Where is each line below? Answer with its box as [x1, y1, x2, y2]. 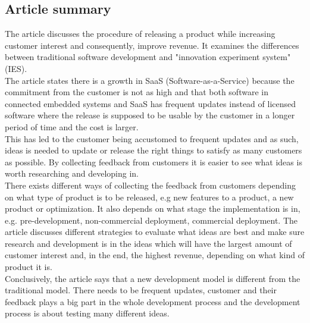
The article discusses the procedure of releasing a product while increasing [5, 27, 275, 40]
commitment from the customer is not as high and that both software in [5, 86, 268, 98]
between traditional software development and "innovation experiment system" [5, 51, 291, 63]
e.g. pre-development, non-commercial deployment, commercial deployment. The [5, 214, 298, 226]
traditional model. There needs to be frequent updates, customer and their [5, 284, 277, 296]
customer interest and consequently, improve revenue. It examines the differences [5, 39, 299, 51]
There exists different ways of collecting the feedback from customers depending [5, 178, 296, 191]
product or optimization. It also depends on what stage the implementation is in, [5, 202, 300, 215]
